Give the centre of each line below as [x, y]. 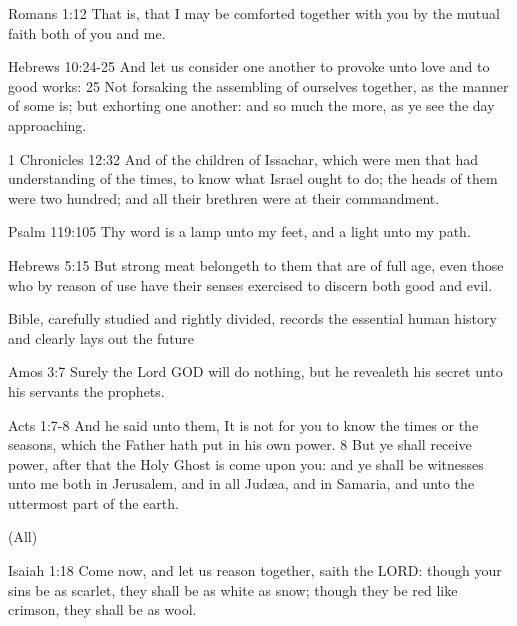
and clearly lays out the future [101, 337]
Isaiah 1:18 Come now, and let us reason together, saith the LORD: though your [255, 570]
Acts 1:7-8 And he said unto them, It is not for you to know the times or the [243, 424]
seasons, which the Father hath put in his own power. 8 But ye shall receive [240, 444]
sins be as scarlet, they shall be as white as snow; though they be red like [233, 589]
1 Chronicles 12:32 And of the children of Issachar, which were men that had [243, 158]
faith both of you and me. [87, 32]
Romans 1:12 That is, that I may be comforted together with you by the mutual [254, 13]
